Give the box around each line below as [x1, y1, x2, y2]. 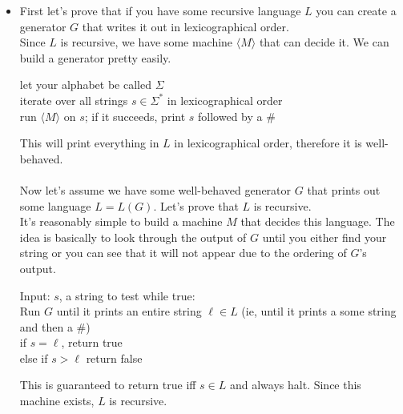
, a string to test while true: [58, 287, 195, 303]
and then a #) [19, 318, 91, 335]
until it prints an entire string [56, 303, 202, 320]
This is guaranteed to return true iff [19, 376, 196, 393]
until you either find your [262, 228, 387, 245]
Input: [19, 287, 50, 303]
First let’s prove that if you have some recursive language [19, 2, 301, 18]
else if [19, 349, 48, 366]
